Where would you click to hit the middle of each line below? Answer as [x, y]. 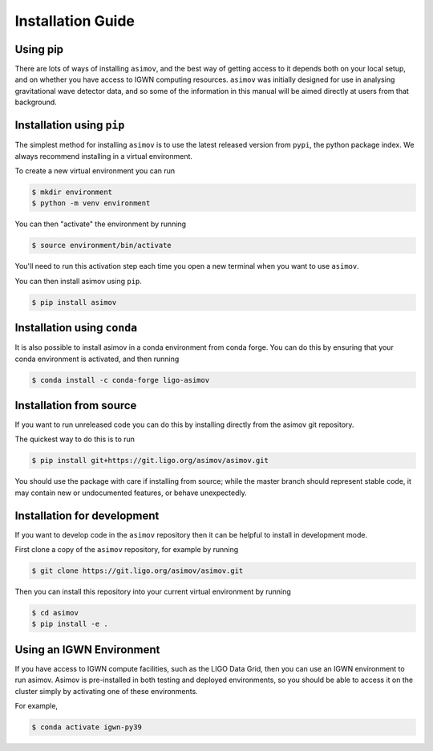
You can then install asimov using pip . [78, 281]
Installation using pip [70, 126]
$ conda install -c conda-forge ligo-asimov [121, 380]
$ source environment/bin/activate [101, 246]
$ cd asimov [55, 613]
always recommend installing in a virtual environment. [103, 156]
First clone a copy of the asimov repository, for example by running [127, 550]
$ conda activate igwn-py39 [87, 727]
